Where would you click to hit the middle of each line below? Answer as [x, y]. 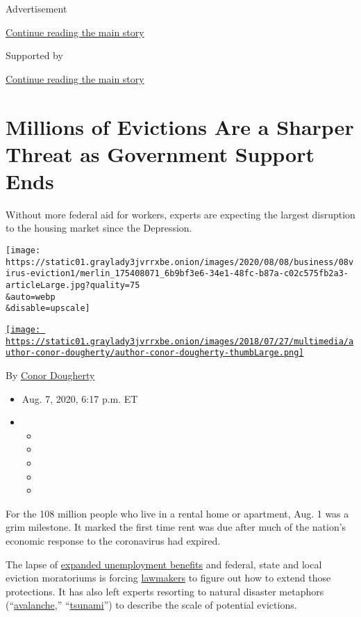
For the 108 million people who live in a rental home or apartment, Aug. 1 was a [177, 513]
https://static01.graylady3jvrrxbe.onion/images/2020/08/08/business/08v [180, 262]
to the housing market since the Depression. [99, 228]
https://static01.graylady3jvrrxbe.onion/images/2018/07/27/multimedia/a [180, 341]
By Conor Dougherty [50, 375]
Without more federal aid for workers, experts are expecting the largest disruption [180, 214]
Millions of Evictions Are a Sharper [180, 126]
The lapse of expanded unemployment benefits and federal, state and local [164, 564]
